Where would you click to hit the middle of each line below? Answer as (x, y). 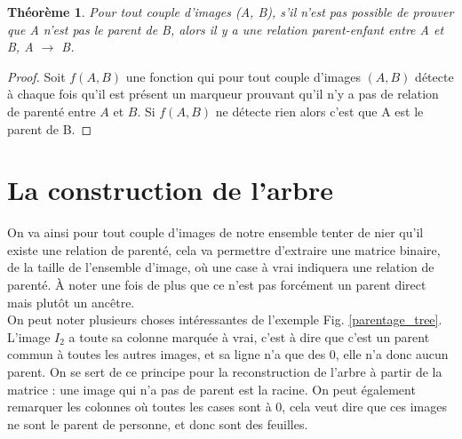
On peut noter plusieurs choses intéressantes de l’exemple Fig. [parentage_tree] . (225, 319)
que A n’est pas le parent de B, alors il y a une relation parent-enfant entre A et (226, 29)
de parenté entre (52, 111)
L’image (29, 336)
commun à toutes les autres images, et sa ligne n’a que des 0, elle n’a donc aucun (228, 354)
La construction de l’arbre (170, 190)
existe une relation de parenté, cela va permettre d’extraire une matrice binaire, (224, 249)
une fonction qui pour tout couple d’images (243, 76)
